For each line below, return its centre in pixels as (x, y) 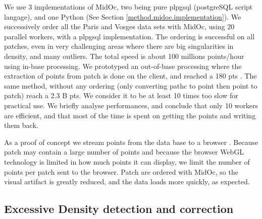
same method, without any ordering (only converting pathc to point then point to (131, 85)
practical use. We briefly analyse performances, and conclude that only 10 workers (131, 105)
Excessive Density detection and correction (119, 209)
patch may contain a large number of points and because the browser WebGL (124, 152)
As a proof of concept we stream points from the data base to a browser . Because (131, 142)
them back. (21, 125)
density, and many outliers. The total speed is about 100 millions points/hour (124, 56)
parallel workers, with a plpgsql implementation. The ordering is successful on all (129, 36)
